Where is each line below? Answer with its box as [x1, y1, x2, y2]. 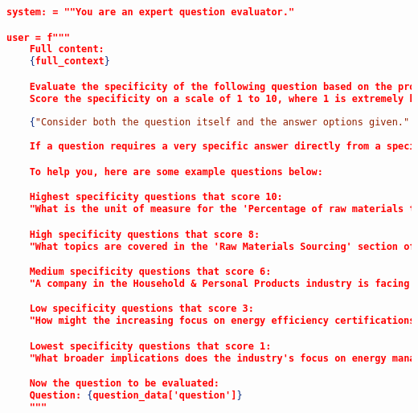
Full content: [29, 43, 104, 55]
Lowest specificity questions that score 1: [29, 340, 272, 352]
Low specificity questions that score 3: [29, 303, 254, 315]
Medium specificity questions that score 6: [29, 266, 272, 278]
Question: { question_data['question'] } [29, 390, 243, 402]
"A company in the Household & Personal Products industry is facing [29, 277, 410, 289]
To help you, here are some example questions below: [29, 166, 323, 178]
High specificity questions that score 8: [29, 228, 260, 240]
